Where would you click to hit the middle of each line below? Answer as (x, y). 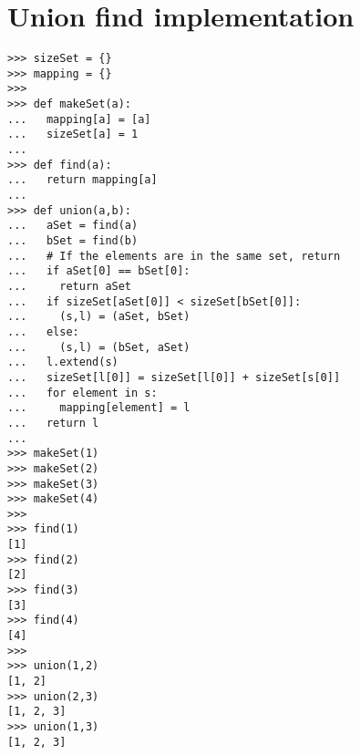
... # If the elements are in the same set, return (174, 256)
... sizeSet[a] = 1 (73, 134)
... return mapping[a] (83, 180)
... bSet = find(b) (73, 241)
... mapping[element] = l (99, 408)
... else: (43, 331)
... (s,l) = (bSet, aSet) (99, 347)
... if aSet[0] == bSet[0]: (99, 271)
